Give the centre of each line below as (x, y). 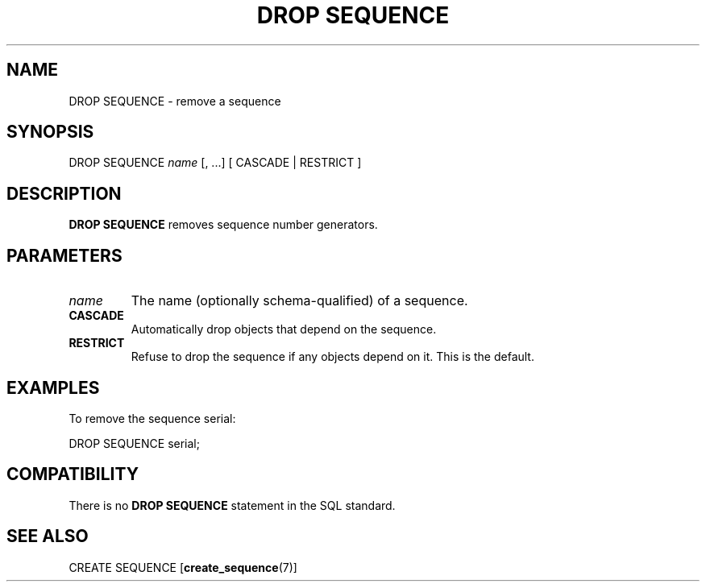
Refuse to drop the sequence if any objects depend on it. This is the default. (332, 357)
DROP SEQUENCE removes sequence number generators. (223, 225)
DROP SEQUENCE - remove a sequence (175, 101)
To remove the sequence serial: (152, 418)
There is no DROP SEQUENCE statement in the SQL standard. (232, 505)
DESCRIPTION (64, 193)
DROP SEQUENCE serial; (134, 443)
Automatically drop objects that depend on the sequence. (284, 329)
